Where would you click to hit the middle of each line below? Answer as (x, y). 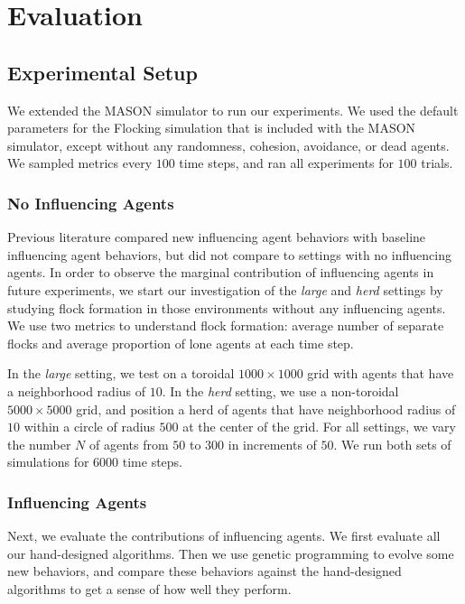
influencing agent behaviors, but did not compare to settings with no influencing (229, 254)
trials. (437, 163)
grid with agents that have (381, 373)
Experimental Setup (102, 72)
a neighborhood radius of (77, 390)
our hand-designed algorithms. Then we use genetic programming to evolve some (231, 553)
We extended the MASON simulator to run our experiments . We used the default (233, 110)
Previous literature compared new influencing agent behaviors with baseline (217, 237)
